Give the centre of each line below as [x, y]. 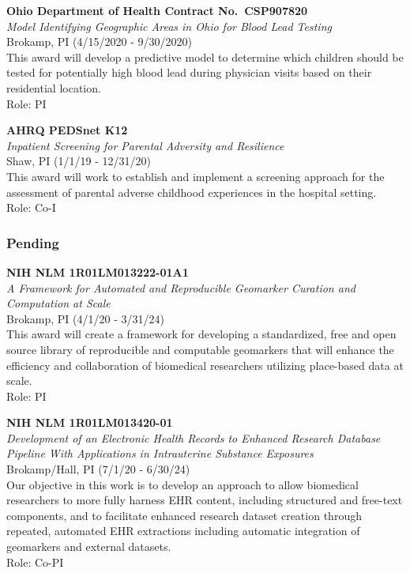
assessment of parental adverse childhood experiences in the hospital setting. [192, 192]
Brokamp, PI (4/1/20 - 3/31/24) [85, 318]
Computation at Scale [58, 303]
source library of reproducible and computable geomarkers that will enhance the [200, 349]
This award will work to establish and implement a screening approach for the [196, 176]
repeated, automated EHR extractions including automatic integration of [183, 531]
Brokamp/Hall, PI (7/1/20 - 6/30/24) [98, 469]
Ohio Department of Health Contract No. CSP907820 [157, 10]
